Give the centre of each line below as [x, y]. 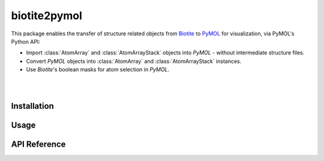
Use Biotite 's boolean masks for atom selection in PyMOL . [98, 69]
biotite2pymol [46, 16]
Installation [32, 106]
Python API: [25, 41]
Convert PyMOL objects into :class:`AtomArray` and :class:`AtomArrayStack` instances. [134, 61]
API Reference [38, 144]
